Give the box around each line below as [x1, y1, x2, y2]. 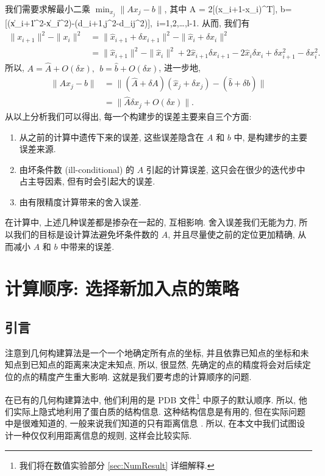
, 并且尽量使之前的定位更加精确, [168, 228, 295, 241]
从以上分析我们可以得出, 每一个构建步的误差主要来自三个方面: [5, 109, 252, 122]
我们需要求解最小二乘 [5, 2, 90, 15]
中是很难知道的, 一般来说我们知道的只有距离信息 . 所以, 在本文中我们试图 [5, 417, 297, 430]
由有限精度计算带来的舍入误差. [19, 195, 141, 208]
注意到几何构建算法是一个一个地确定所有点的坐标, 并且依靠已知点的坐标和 [5, 346, 301, 359]
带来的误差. [69, 240, 115, 252]
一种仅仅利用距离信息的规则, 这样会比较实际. [13, 429, 192, 442]
